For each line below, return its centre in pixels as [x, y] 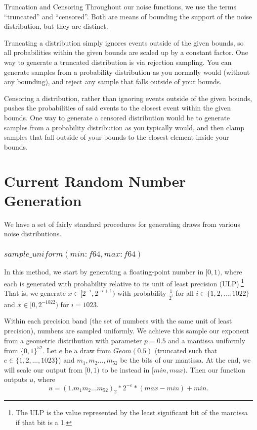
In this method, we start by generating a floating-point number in [104, 272]
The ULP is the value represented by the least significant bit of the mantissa [131, 412]
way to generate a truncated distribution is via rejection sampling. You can [118, 62]
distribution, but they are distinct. [56, 26]
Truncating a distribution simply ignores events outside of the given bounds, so [124, 42]
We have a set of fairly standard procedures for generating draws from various [122, 224]
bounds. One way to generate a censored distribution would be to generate [117, 117]
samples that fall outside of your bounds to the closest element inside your [117, 137]
